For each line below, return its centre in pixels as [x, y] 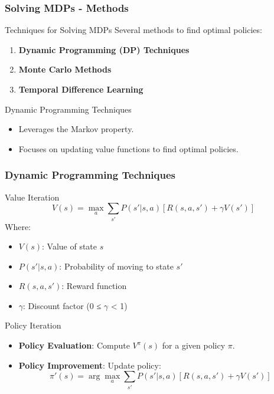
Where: [18, 226]
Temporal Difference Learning [81, 89]
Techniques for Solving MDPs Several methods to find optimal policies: [133, 30]
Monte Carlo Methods [65, 69]
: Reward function [94, 286]
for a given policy [194, 345]
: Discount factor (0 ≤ [62, 305]
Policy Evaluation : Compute [74, 345]
